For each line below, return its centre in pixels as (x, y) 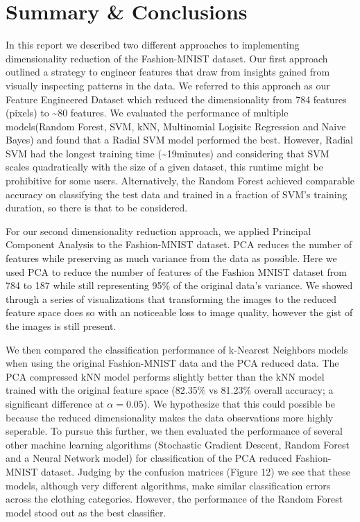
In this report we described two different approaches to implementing (153, 45)
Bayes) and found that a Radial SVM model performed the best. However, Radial (179, 140)
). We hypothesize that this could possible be (239, 403)
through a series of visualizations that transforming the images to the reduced (171, 298)
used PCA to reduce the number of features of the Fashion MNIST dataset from (177, 271)
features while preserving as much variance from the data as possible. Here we (171, 258)
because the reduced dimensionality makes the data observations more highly (170, 417)
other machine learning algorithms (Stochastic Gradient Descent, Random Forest (178, 444)
